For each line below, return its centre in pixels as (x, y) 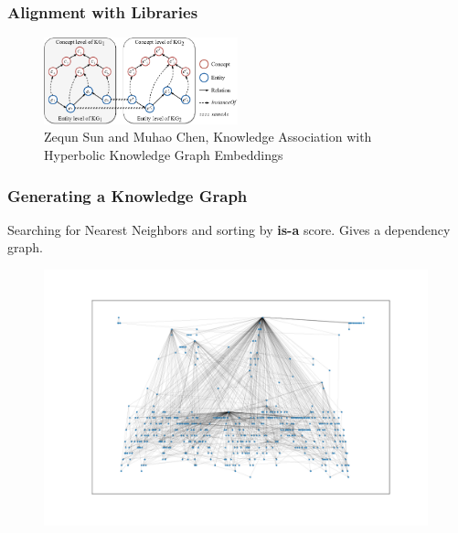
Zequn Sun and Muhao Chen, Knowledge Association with (208, 137)
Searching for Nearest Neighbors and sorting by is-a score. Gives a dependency (229, 229)
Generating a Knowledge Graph (128, 195)
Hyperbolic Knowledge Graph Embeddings (164, 155)
